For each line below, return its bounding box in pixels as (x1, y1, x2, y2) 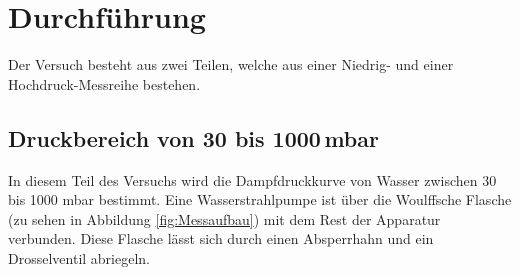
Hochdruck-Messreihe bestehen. (8, 73, 201, 94)
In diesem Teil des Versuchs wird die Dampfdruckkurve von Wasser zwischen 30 (8, 169, 497, 190)
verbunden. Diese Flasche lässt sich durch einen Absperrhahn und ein (8, 228, 434, 249)
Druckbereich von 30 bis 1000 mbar (8, 122, 379, 153)
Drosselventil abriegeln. (8, 247, 150, 268)
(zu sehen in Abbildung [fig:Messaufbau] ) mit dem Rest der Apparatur (8, 208, 441, 229)
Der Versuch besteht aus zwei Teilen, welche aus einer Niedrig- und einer (8, 54, 454, 75)
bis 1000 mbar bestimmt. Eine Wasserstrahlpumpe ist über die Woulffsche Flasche (8, 189, 512, 210)
